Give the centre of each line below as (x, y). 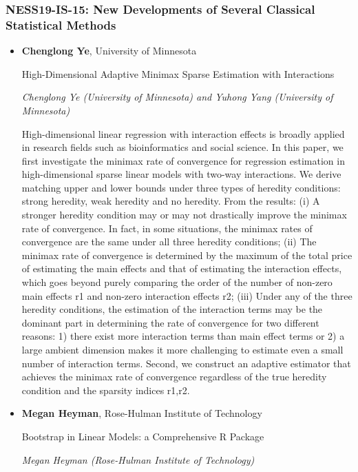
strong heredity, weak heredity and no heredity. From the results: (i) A (171, 201)
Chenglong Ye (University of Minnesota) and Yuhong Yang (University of (177, 97)
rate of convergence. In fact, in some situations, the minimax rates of (167, 228)
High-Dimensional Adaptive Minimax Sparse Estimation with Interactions (178, 73)
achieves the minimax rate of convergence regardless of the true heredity (174, 377)
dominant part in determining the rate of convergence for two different (170, 322)
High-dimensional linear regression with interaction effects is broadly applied (183, 133)
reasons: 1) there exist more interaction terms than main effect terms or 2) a (183, 336)
